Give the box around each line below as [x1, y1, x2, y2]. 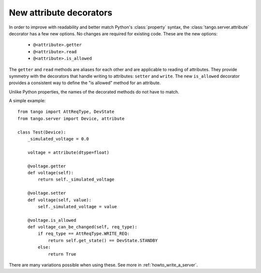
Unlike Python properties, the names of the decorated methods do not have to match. [9, 89, 179, 94]
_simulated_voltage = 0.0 [27, 136, 89, 142]
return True [48, 251, 76, 257]
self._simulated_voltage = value [38, 204, 117, 209]
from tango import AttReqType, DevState [17, 109, 115, 115]
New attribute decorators [9, 7, 113, 18]
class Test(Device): [17, 129, 66, 135]
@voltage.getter [27, 163, 66, 169]
